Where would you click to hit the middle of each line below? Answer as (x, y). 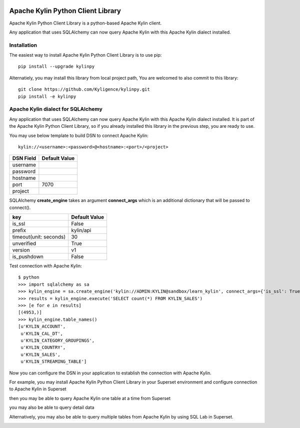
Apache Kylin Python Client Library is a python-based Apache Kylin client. (85, 23)
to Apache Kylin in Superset (38, 389)
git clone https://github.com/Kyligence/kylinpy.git (84, 89)
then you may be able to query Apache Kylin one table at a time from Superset (90, 398)
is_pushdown (28, 257)
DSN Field (24, 158)
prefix (19, 231)
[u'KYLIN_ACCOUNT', (42, 327)
